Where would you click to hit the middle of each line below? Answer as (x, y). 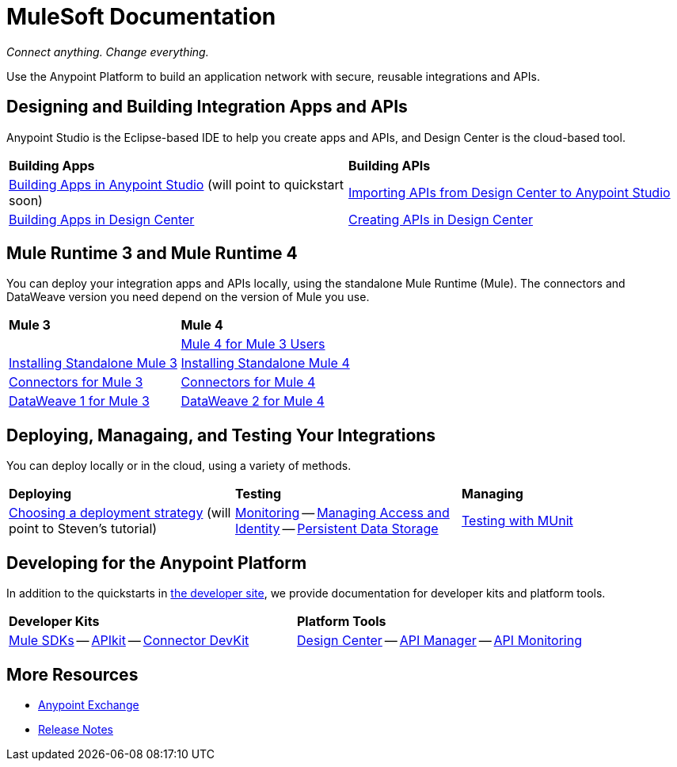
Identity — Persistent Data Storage (337, 529)
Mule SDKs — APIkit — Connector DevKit (129, 641)
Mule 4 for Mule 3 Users (253, 344)
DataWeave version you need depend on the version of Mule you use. (188, 297)
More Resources (72, 674)
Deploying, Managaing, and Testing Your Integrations (221, 435)
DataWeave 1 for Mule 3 (79, 401)
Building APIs (390, 165)
